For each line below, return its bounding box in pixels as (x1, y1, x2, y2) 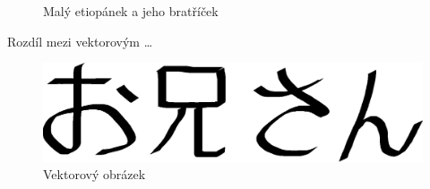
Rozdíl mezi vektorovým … (7, 31, 153, 50)
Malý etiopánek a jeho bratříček (43, 2, 219, 20)
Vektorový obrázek (43, 165, 146, 184)
